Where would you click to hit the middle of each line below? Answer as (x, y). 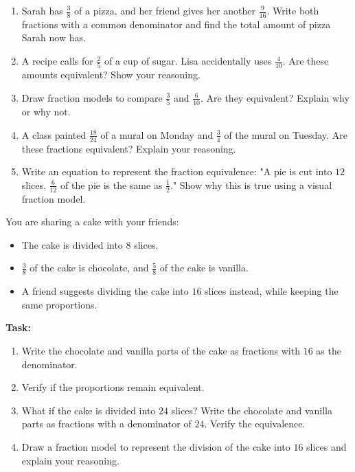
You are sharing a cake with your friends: (92, 222)
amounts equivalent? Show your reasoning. (111, 75)
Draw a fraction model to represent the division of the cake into (156, 447)
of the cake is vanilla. (204, 268)
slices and (327, 447)
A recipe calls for (57, 61)
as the (329, 351)
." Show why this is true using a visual (251, 184)
